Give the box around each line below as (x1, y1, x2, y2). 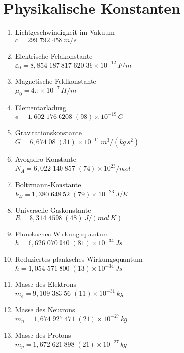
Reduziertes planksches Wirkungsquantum (15, 254, 143, 264)
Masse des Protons (15, 329, 71, 340)
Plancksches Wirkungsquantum (15, 229, 109, 239)
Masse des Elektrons (15, 279, 76, 289)
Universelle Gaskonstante (15, 204, 91, 215)
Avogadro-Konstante (15, 154, 76, 164)
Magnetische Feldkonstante (15, 76, 96, 86)
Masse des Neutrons (15, 304, 75, 314)
